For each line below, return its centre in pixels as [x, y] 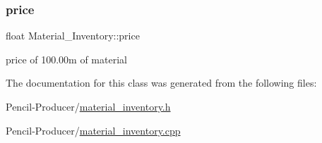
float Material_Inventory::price [73, 36]
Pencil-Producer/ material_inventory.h [88, 106]
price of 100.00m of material [66, 59]
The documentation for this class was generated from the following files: [161, 83]
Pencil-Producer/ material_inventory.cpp [93, 130]
